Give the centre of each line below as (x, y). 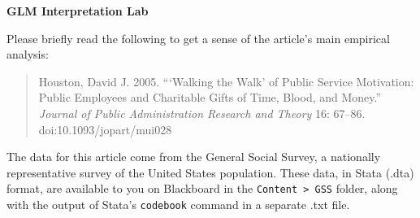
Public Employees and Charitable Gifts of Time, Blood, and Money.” (210, 97)
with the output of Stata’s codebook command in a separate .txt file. (178, 204)
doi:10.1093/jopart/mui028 (105, 129)
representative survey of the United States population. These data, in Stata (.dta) (210, 172)
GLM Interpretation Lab (78, 11)
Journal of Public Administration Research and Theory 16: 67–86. (202, 113)
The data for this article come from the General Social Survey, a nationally (194, 157)
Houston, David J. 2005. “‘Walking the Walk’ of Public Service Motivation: (226, 81)
